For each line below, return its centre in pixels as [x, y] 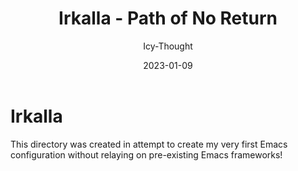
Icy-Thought [168, 46]
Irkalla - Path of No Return [168, 18]
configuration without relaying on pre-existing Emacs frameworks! [146, 154]
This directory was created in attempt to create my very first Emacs [149, 144]
